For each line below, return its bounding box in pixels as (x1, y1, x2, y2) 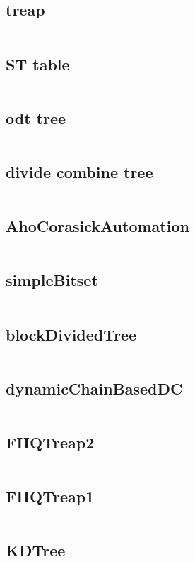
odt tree (6, 106, 66, 128)
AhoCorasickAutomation (6, 215, 189, 237)
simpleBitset (6, 269, 98, 291)
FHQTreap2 (6, 431, 95, 453)
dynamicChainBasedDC (6, 377, 183, 399)
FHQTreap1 (6, 485, 95, 507)
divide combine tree (6, 161, 153, 182)
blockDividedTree (6, 323, 137, 345)
